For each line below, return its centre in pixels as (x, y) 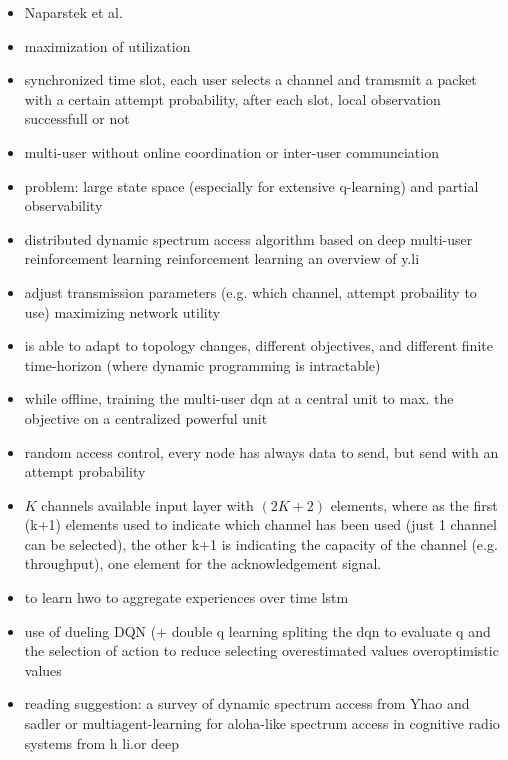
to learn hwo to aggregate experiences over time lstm (186, 597)
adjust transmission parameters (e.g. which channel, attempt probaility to (250, 291)
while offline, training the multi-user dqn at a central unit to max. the (239, 398)
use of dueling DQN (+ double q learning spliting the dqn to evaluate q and (257, 630)
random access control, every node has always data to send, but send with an (261, 451)
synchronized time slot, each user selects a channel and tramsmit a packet (250, 79)
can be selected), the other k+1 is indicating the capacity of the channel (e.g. (261, 543)
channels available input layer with (147, 504)
